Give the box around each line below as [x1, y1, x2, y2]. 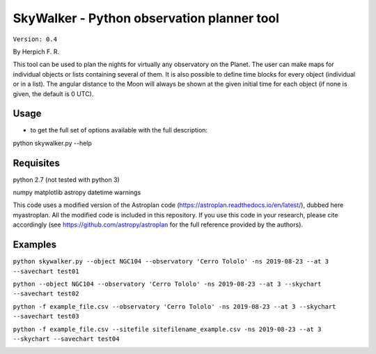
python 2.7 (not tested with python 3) [13, 175, 120, 184]
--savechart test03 [13, 312, 79, 321]
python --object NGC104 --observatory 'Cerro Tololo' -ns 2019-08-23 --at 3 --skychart [13, 279, 322, 288]
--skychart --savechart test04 [13, 334, 120, 343]
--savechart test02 [13, 290, 79, 298]
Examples [13, 239, 57, 251]
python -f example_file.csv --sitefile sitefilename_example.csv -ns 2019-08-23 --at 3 [13, 325, 322, 333]
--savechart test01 [13, 267, 79, 275]
